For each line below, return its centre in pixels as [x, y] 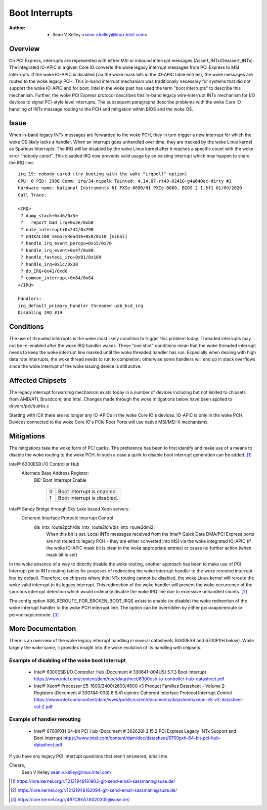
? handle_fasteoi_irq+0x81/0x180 [61, 257]
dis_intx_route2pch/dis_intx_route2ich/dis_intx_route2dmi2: [94, 527]
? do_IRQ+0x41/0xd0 [44, 271]
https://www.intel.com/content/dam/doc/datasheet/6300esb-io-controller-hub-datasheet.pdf [129, 679]
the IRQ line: [22, 163]
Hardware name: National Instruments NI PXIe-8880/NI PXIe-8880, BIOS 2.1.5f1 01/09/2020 [130, 188]
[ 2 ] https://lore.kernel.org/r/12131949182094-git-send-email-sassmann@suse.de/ [94, 790]
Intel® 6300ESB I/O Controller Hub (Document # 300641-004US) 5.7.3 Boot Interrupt [120, 672]
